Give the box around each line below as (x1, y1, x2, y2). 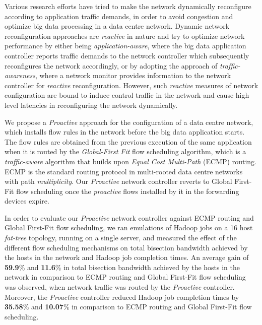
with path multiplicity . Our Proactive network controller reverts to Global (5, 176, 232, 186)
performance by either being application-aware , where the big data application (5, 40, 246, 51)
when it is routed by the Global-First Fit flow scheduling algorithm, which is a (5, 146, 246, 157)
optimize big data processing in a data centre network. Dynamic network (5, 21, 230, 31)
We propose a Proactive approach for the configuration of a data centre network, (5, 116, 253, 127)
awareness (5, 70, 35, 81)
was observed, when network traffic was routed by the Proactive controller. (5, 282, 235, 292)
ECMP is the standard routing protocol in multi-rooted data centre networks (5, 166, 243, 176)
